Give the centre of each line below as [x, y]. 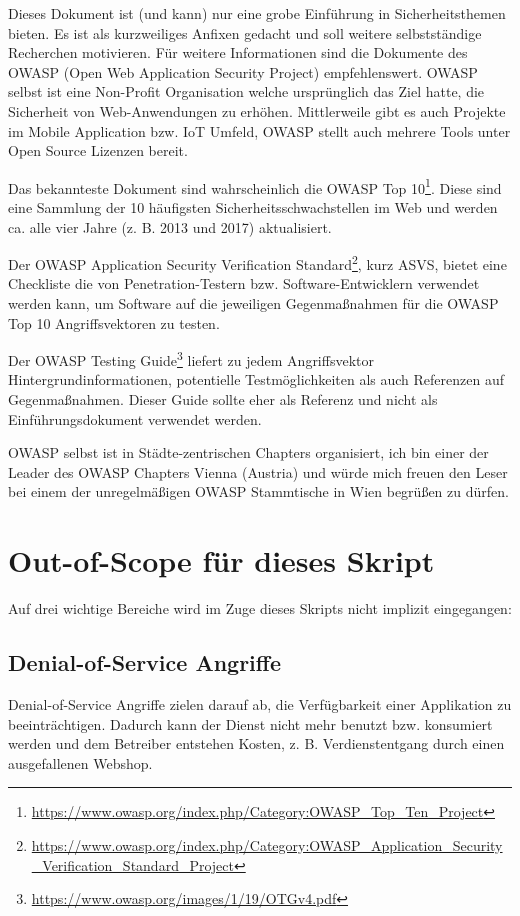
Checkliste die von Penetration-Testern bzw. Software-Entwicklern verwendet [244, 283]
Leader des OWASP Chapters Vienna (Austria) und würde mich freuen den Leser [258, 471]
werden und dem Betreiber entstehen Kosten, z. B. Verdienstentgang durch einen [256, 743]
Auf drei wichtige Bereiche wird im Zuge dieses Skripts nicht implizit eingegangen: [260, 608]
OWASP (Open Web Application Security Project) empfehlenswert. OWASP [243, 71]
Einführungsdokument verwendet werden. [135, 418]
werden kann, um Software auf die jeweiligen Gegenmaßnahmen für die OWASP [253, 303]
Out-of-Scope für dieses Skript [221, 560]
